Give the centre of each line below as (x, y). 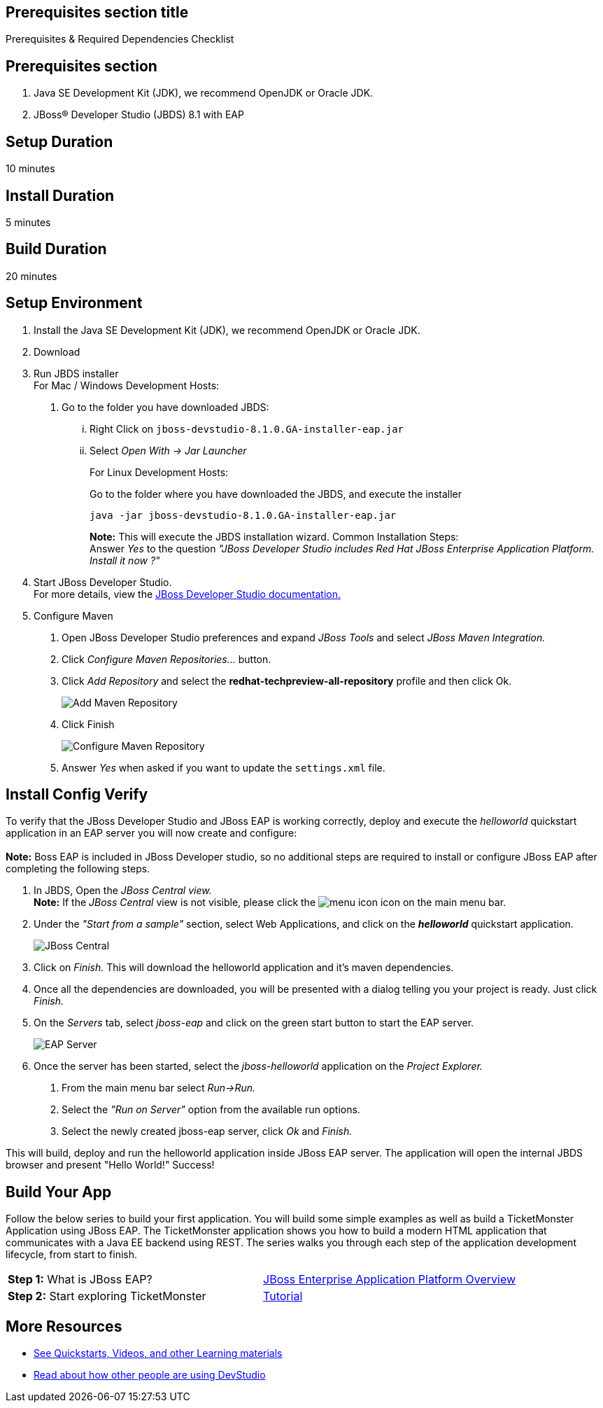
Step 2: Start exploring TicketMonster (107, 1296)
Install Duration (60, 195)
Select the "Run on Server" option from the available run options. (211, 1110)
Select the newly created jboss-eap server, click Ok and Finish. (207, 1131)
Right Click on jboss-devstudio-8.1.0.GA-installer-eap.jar (247, 428)
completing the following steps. (78, 869)
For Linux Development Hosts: (159, 472)
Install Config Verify (77, 795)
